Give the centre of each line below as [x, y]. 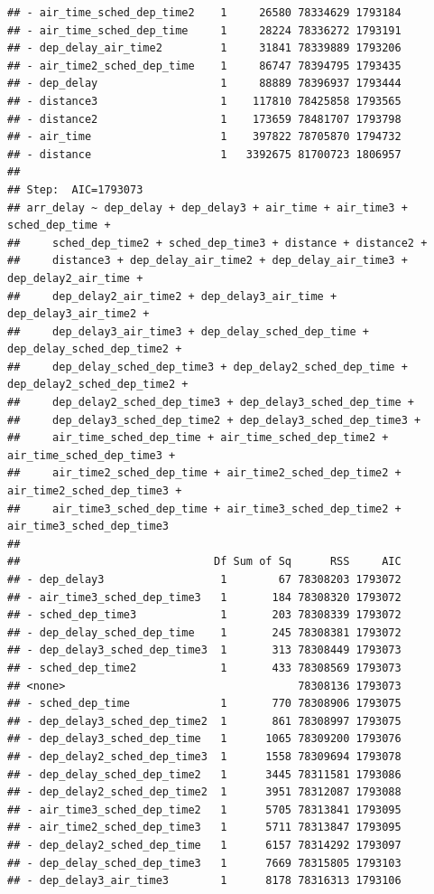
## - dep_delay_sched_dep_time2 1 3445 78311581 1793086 [204, 774]
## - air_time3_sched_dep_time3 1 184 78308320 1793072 [204, 597]
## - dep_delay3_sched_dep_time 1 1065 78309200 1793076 [204, 739]
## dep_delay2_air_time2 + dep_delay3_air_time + [172, 296]
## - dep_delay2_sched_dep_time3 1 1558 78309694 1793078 [204, 756]
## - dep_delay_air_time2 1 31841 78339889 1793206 [204, 48]
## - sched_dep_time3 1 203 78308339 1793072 [204, 615]
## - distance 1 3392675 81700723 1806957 [204, 154]
